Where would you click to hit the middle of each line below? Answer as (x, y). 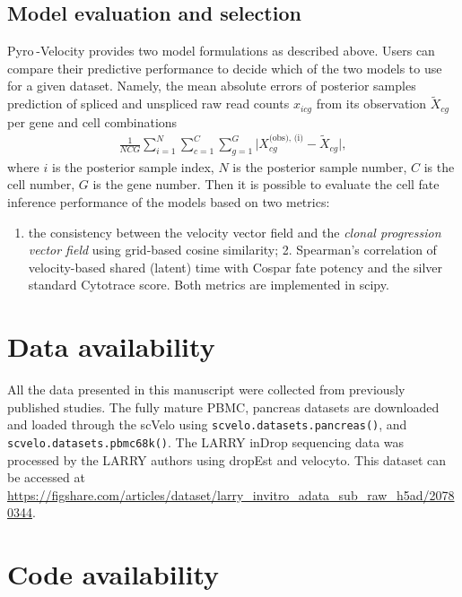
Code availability (113, 574)
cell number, (41, 184)
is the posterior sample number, (320, 166)
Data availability (111, 346)
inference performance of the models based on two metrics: (169, 202)
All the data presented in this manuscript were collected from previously (206, 389)
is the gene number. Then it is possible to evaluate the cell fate (266, 184)
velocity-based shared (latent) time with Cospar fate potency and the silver (235, 267)
